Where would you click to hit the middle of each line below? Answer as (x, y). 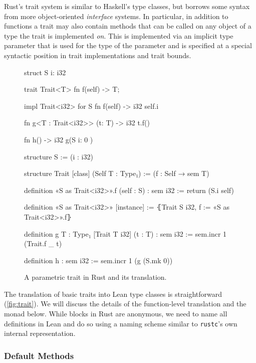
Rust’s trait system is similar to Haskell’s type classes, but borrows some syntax (127, 6)
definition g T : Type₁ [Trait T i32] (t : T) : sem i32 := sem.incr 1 (125, 233)
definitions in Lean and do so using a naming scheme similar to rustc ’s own (121, 323)
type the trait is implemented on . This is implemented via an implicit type (119, 35)
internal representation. (40, 333)
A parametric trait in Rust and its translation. (95, 277)
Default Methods (39, 355)
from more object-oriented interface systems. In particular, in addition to (116, 16)
